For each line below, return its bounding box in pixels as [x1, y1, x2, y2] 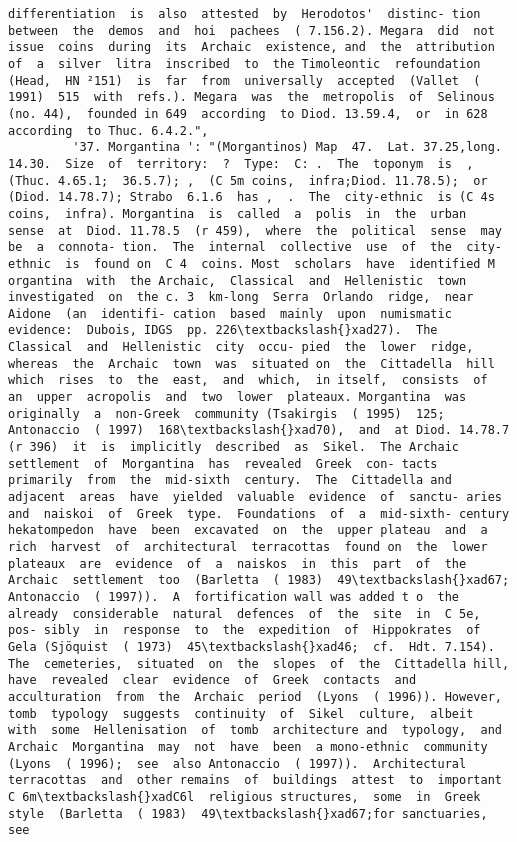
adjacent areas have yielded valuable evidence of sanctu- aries [8, 490, 502, 505]
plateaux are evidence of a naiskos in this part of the [8, 556, 467, 571]
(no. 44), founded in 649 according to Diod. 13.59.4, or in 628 [8, 106, 488, 121]
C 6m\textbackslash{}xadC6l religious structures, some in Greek [8, 789, 481, 804]
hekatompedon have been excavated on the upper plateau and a [8, 523, 488, 538]
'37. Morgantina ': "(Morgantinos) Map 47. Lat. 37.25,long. [72, 140, 502, 155]
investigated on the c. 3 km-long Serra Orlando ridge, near [8, 290, 474, 305]
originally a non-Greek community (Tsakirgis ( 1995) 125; [8, 406, 445, 421]
